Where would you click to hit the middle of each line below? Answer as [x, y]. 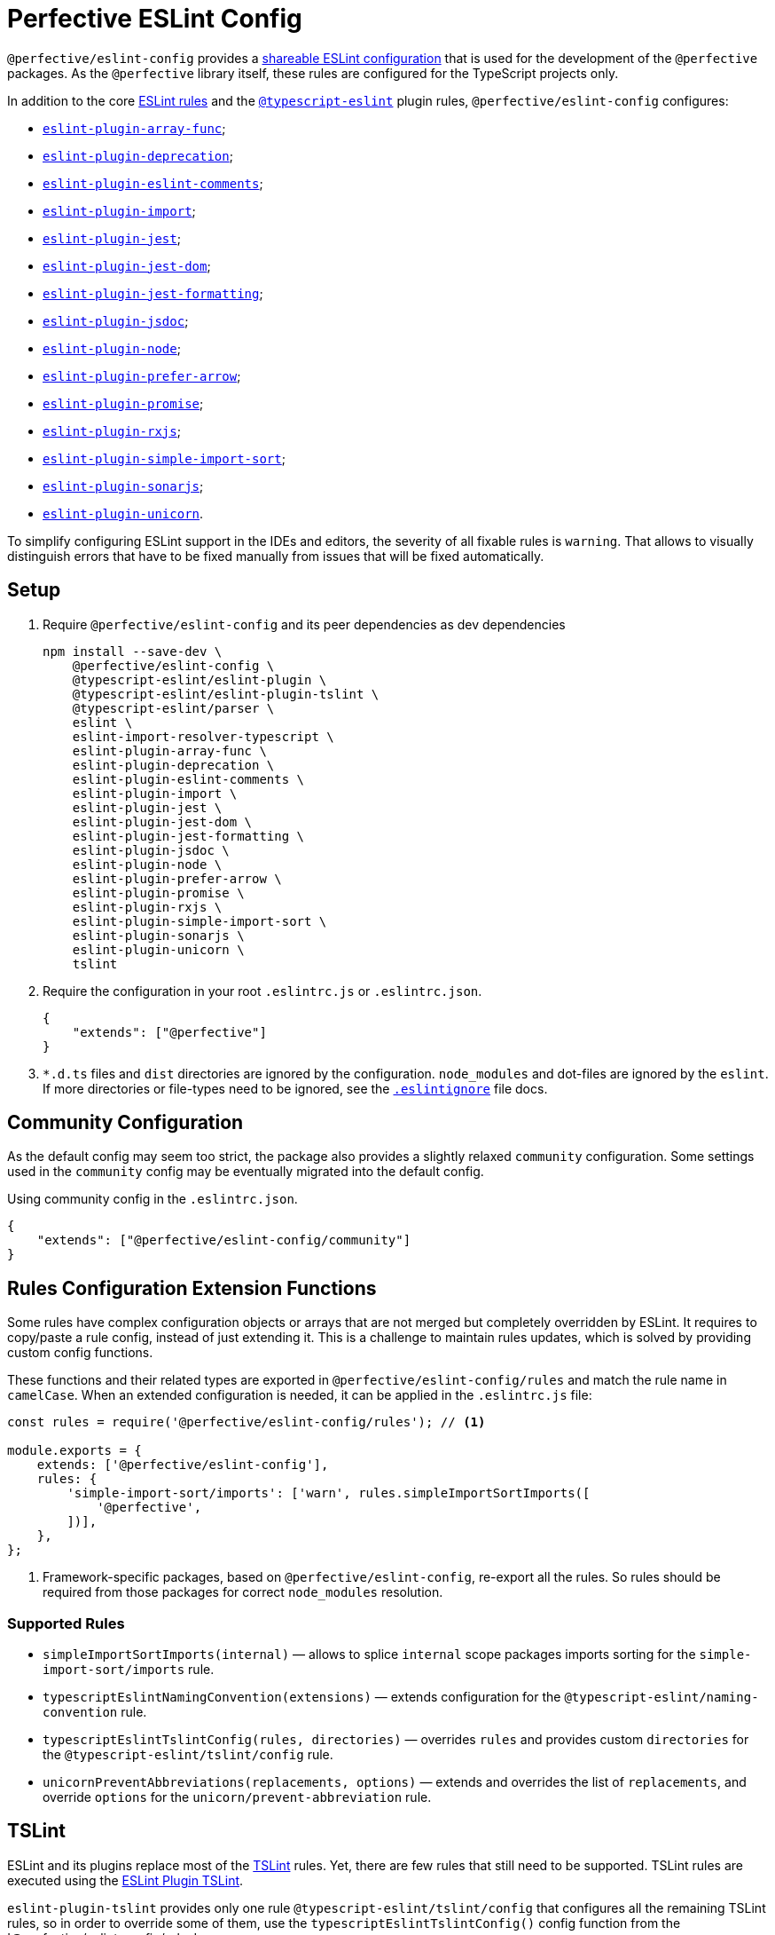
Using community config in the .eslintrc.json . [153, 1199]
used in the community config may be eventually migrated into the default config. [246, 1172]
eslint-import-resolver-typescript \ [203, 736]
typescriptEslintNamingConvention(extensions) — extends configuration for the [302, 1697]
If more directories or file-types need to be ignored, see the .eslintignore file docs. [295, 1088]
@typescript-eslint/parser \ [173, 708]
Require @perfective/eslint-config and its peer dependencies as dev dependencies [304, 624]
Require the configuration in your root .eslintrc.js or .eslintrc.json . [262, 991]
